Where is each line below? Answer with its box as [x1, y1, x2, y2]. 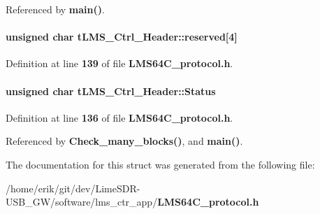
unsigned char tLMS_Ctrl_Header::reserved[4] [6, 29, 238, 44]
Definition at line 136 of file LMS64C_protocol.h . [6, 110, 233, 124]
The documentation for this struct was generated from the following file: [6, 157, 315, 171]
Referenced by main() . [6, 2, 105, 16]
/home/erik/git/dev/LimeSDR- [6, 180, 140, 195]
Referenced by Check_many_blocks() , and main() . [6, 134, 243, 148]
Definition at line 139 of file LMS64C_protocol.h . [6, 56, 233, 71]
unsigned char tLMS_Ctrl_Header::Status [6, 83, 216, 98]
